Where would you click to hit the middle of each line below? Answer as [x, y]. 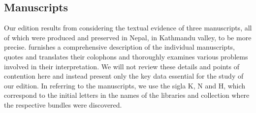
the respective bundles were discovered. [63, 104]
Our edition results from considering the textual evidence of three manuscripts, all [128, 28]
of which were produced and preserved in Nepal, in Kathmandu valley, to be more [128, 37]
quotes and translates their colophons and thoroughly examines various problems [126, 56]
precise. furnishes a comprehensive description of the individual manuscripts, [119, 47]
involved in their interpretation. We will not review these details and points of [122, 66]
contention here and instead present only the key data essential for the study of [124, 76]
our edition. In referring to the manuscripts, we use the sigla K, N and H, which [125, 85]
